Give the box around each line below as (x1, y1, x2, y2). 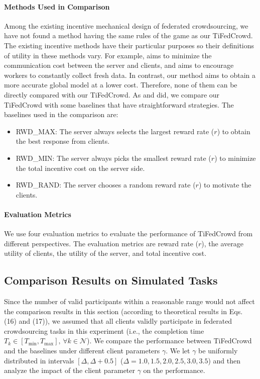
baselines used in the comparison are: (4, 109, 118, 120)
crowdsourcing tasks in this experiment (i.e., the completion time (4, 325, 204, 336)
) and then (208, 355, 241, 365)
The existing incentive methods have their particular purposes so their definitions (4, 40, 254, 50)
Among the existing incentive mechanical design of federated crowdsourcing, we (4, 20, 248, 31)
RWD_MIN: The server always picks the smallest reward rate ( (16, 152, 211, 163)
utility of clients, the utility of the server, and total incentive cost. (4, 248, 207, 258)
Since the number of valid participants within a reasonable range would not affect (4, 296, 255, 307)
